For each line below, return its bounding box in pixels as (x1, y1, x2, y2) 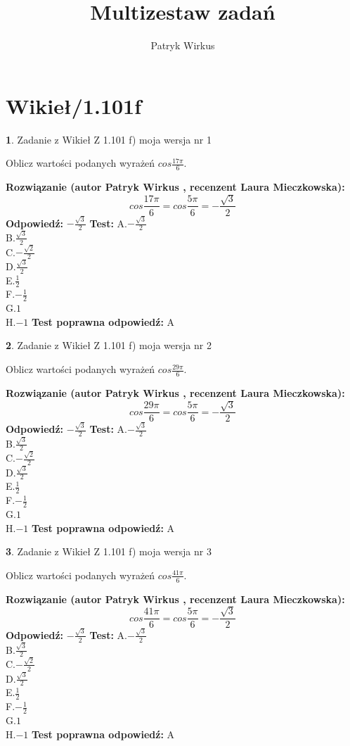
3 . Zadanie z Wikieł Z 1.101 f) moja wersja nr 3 (6, 544, 212, 559)
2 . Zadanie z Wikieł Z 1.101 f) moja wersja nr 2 (6, 338, 212, 353)
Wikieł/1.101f (6, 91, 142, 120)
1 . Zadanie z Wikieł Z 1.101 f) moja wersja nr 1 (6, 132, 212, 146)
